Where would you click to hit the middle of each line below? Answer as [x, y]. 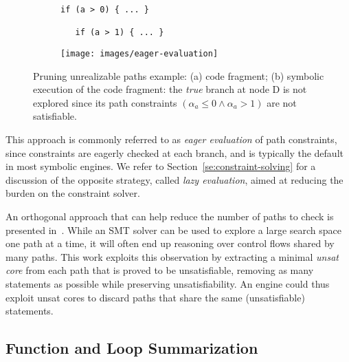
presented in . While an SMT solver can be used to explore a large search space [173, 230]
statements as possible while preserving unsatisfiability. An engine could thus [168, 283]
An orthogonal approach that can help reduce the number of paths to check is [170, 216]
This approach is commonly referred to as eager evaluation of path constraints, [171, 139]
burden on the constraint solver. [73, 193]
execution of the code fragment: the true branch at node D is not [170, 89]
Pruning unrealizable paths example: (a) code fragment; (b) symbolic [179, 75]
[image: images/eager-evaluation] [139, 53]
